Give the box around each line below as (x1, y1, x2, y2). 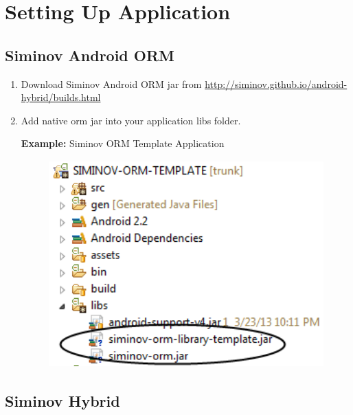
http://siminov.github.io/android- (205, 76, 348, 91)
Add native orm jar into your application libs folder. (21, 113, 241, 127)
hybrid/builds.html (21, 90, 101, 104)
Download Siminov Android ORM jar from (21, 76, 202, 91)
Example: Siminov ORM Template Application (21, 136, 225, 150)
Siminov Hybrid (5, 390, 120, 412)
